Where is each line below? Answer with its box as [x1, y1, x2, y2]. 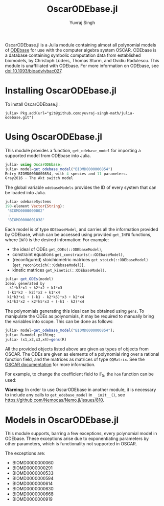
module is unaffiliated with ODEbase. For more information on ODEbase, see [5, 63, 159, 69]
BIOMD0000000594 [12, 476, 54, 482]
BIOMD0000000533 [12, 470, 54, 476]
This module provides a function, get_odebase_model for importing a [5, 147, 141, 153]
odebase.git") [5, 115, 34, 120]
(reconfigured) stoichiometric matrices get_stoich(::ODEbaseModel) [12, 256, 148, 262]
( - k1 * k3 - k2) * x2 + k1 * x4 [7, 290, 60, 295]
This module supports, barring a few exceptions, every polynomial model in [5, 431, 158, 437]
